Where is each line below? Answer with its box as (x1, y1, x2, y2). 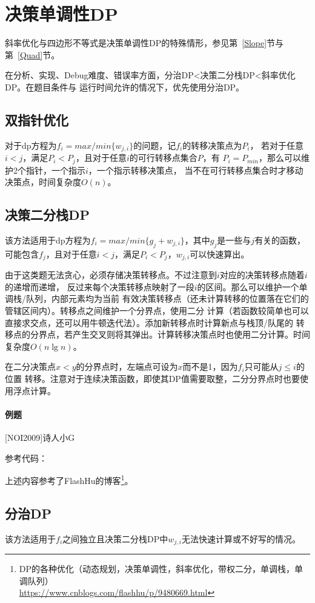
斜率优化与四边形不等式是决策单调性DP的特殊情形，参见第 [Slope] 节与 (5, 36, 284, 49)
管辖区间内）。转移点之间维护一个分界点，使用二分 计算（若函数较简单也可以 (5, 304, 309, 317)
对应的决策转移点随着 (219, 268, 305, 281)
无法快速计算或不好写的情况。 (181, 532, 300, 545)
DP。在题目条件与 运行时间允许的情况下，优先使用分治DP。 (5, 80, 245, 93)
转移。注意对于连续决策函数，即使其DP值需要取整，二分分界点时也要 (24, 372, 300, 384)
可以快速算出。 (190, 247, 250, 260)
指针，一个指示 (25, 163, 85, 176)
